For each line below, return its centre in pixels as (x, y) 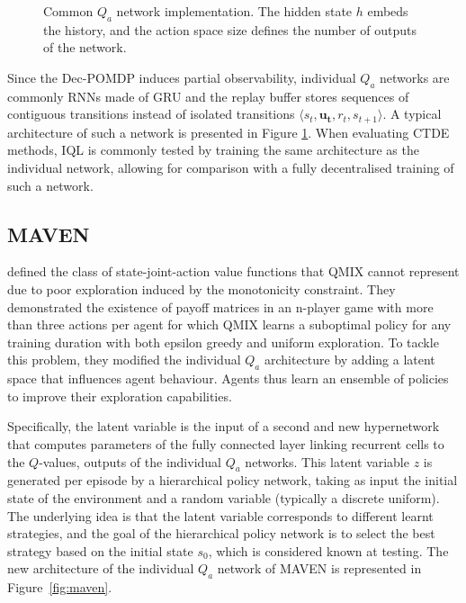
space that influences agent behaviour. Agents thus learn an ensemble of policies (228, 378)
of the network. (85, 47)
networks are (415, 77)
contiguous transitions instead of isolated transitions (151, 114)
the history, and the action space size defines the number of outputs (230, 29)
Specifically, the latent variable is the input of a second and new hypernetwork (224, 426)
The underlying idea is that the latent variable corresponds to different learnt (220, 515)
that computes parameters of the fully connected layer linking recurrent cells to (226, 443)
